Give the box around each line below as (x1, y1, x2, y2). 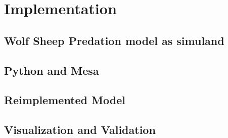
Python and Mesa (4, 62, 99, 78)
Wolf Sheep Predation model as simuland (4, 32, 224, 48)
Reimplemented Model (4, 92, 125, 108)
